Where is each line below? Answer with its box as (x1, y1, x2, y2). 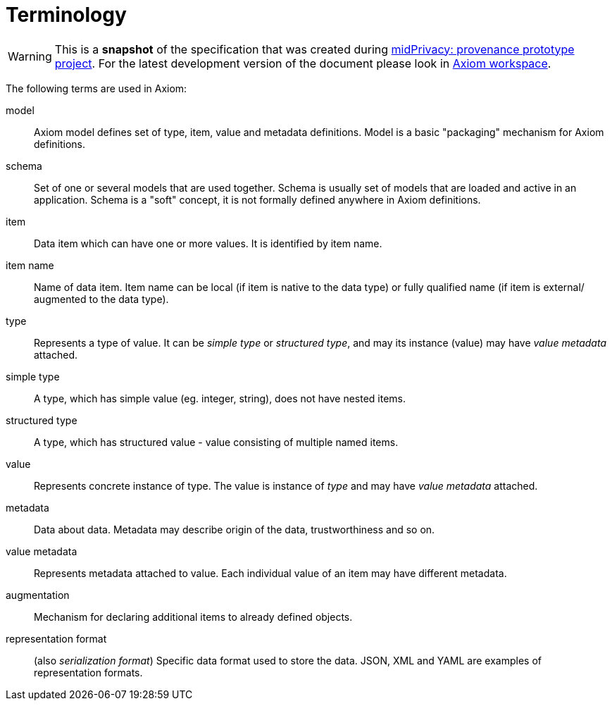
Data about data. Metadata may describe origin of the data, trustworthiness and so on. (34, 523, 435, 535)
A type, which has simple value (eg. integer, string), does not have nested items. (34, 392, 406, 404)
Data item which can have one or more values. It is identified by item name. (34, 237, 382, 249)
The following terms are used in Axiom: (6, 82, 187, 94)
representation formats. (34, 666, 143, 679)
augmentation (6, 588, 70, 601)
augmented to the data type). (34, 292, 169, 305)
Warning (8, 49, 52, 63)
